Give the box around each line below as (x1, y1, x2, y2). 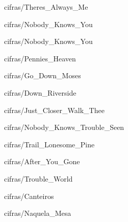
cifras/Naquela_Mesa (4, 208, 71, 218)
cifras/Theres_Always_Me (4, 2, 88, 12)
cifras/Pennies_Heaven (4, 53, 76, 63)
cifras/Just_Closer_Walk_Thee (4, 104, 105, 115)
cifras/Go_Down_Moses (4, 70, 81, 81)
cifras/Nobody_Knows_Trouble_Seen (4, 122, 124, 132)
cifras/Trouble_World (4, 173, 73, 184)
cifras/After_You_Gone (4, 156, 80, 167)
